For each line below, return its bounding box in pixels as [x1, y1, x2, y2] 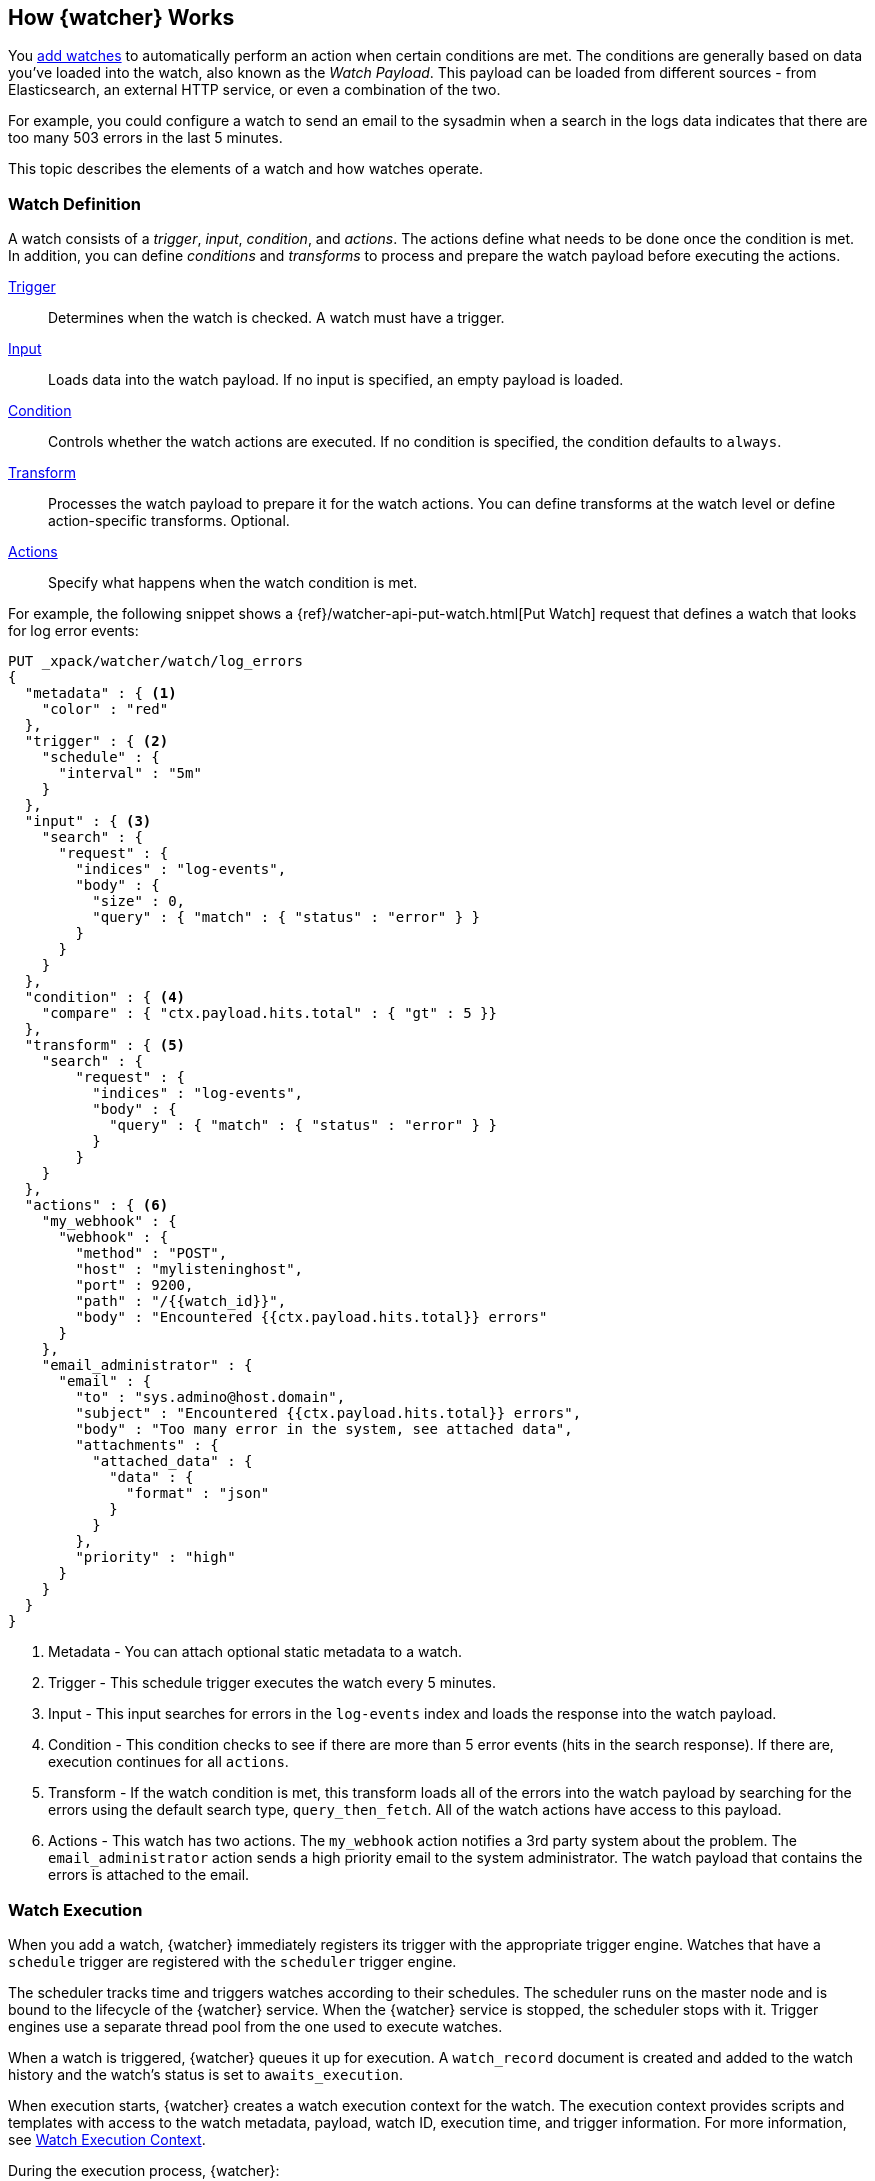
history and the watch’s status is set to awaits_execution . [8, 2065, 404, 2083]
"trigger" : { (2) [24, 733, 169, 750]
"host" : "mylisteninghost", [75, 1261, 304, 1278]
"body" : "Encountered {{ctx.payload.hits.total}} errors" [75, 1309, 548, 1326]
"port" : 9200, [75, 1277, 194, 1294]
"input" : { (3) [24, 813, 152, 830]
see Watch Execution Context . [8, 2130, 206, 2148]
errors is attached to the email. [48, 1866, 250, 1884]
